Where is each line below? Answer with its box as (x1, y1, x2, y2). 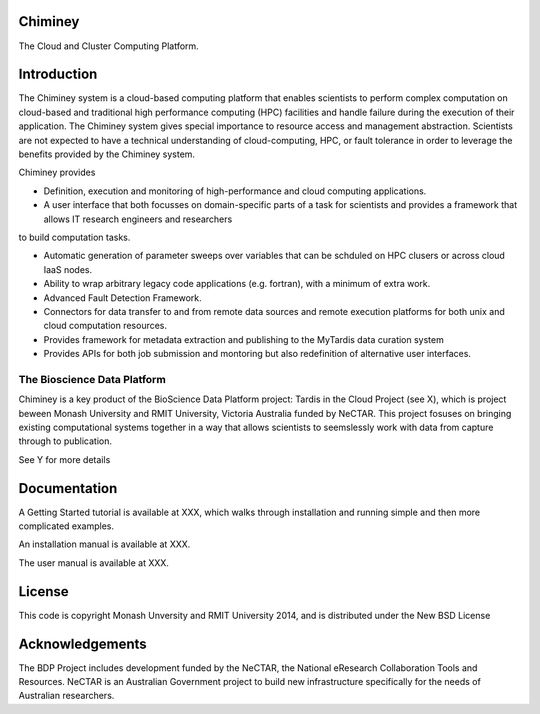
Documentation (18, 480, 118, 497)
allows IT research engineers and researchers (43, 213, 233, 225)
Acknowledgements (18, 635, 147, 652)
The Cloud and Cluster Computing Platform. (18, 40, 199, 52)
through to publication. (18, 435, 113, 447)
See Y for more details (18, 453, 111, 465)
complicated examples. (18, 520, 115, 532)
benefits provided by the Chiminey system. (18, 148, 195, 160)
